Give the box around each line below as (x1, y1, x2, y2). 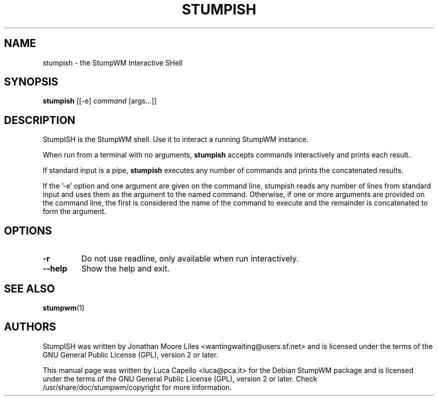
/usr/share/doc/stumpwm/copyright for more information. (42, 382, 232, 391)
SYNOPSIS (4, 75, 58, 88)
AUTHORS (4, 320, 56, 333)
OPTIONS (4, 224, 52, 237)
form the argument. (42, 207, 106, 216)
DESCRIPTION (4, 113, 75, 126)
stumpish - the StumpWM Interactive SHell (42, 58, 182, 67)
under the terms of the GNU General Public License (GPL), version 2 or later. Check (42, 374, 317, 383)
